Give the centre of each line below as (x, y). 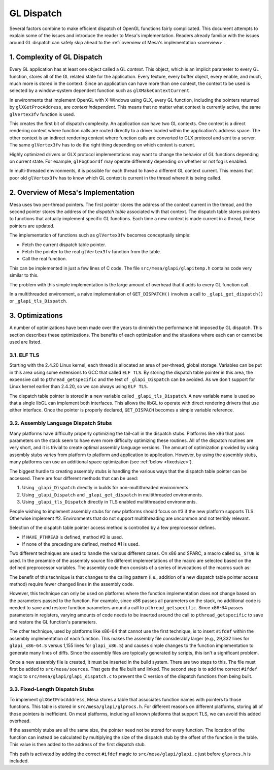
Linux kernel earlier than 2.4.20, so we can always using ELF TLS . (79, 387)
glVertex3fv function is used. (42, 114)
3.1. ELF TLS (24, 355)
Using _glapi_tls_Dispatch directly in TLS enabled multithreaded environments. (110, 502)
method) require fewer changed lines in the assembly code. (72, 584)
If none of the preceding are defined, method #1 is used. (81, 544)
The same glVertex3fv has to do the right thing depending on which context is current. (102, 145)
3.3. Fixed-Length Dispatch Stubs (52, 689)
